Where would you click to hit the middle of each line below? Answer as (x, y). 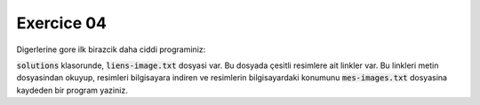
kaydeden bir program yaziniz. (72, 90)
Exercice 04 (61, 23)
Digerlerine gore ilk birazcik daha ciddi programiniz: (111, 49)
